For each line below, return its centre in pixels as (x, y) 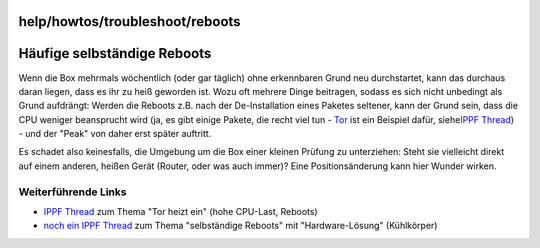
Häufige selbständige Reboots (115, 53)
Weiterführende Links (72, 192)
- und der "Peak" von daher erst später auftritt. (115, 134)
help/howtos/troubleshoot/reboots (129, 21)
